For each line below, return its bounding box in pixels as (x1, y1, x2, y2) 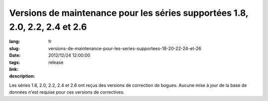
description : (9, 73, 35, 79)
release (48, 59, 64, 65)
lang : (9, 39, 20, 45)
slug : (9, 45, 20, 51)
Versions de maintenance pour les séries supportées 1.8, (9, 7, 249, 18)
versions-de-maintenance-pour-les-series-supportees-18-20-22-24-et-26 (48, 45, 201, 51)
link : (9, 66, 19, 72)
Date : (9, 52, 21, 58)
